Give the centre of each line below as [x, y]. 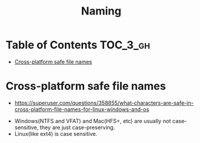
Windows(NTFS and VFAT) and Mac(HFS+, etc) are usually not [92, 121]
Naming [101, 11]
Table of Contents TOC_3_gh [78, 45]
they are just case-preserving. [78, 127]
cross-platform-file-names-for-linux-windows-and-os [82, 109]
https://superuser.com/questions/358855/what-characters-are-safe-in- [104, 103]
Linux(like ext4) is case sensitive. [56, 133]
